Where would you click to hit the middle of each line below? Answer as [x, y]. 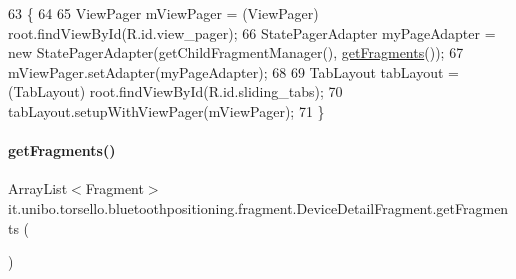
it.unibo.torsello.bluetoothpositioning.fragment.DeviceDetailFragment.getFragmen [258, 207]
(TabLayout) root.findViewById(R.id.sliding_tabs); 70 [175, 91]
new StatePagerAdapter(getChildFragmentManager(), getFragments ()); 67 [236, 52]
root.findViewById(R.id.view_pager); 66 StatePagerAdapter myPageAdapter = [252, 32]
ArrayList [38, 188]
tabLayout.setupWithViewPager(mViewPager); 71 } [166, 110]
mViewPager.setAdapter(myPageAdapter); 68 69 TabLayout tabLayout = [233, 71]
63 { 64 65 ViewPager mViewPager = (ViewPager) [163, 13]
